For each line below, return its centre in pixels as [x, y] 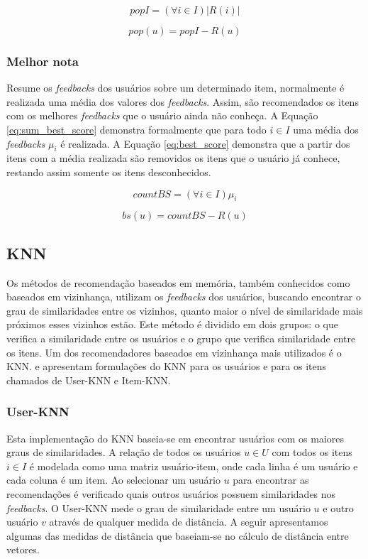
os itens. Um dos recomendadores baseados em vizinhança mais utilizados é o [174, 352]
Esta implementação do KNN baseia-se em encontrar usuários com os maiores [175, 438]
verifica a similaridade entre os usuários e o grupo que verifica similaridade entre [181, 338]
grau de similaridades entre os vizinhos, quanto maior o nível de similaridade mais [185, 310]
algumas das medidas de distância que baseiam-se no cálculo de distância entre [178, 535]
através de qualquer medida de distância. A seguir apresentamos [189, 522]
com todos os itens [312, 452]
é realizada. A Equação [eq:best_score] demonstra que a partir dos [205, 143]
